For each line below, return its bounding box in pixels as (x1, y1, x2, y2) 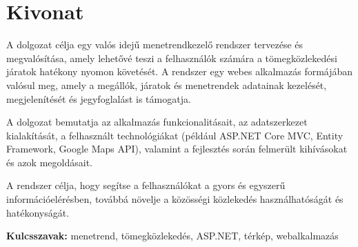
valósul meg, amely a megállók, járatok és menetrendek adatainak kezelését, (6, 77, 327, 92)
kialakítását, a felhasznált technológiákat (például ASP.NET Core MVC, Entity (6, 128, 344, 142)
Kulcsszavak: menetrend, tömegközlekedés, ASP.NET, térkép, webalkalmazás (6, 228, 339, 243)
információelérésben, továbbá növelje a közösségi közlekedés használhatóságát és (6, 192, 344, 206)
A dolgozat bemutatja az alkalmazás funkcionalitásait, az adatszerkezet (6, 115, 308, 129)
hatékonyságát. (6, 205, 70, 219)
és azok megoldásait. (6, 155, 92, 169)
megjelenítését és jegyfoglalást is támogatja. (6, 91, 191, 106)
